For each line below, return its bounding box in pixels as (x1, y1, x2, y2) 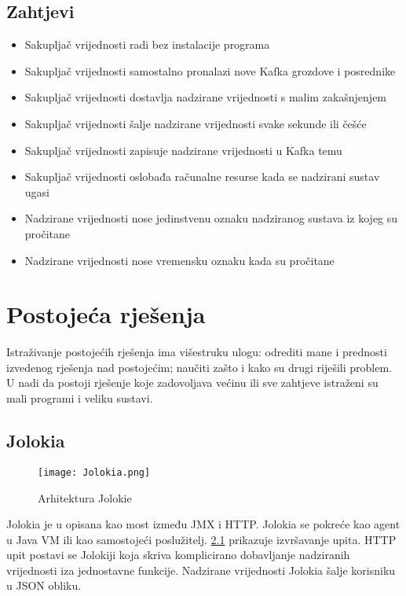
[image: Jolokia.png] (38, 466, 151, 478)
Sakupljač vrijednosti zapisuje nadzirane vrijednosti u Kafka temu (24, 142, 342, 158)
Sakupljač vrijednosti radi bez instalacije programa (24, 36, 270, 53)
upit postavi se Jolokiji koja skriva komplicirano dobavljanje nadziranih (6, 546, 350, 563)
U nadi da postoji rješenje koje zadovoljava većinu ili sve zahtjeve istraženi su (6, 374, 379, 391)
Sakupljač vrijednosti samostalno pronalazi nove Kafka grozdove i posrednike (24, 62, 396, 79)
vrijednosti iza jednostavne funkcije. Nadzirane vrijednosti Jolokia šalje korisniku (6, 561, 396, 578)
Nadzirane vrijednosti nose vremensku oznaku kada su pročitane (24, 252, 335, 268)
